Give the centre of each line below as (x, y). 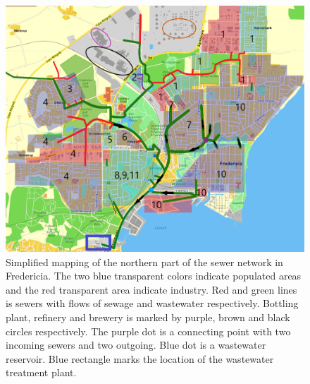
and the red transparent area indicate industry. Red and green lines (151, 289)
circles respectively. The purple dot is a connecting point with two (148, 331)
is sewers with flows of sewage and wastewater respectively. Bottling (152, 303)
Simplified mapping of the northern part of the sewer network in (144, 262)
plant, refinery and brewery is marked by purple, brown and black (148, 317)
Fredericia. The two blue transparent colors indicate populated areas (154, 276)
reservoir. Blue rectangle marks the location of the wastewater (140, 358)
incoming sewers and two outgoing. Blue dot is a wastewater (136, 345)
